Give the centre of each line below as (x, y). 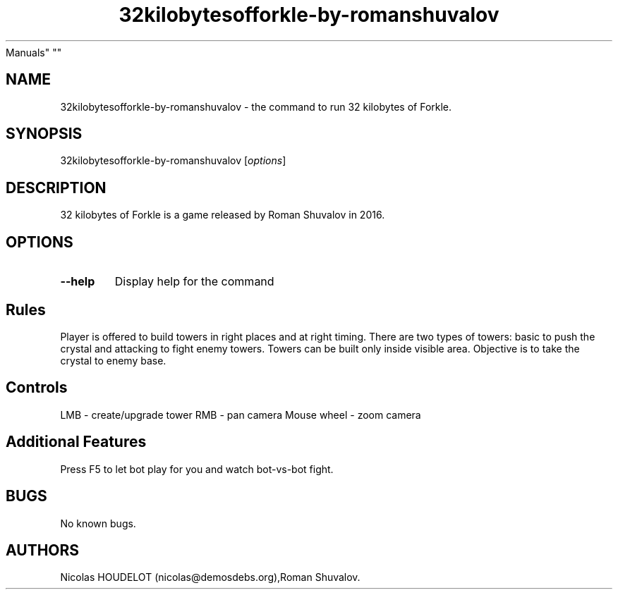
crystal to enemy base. (113, 360)
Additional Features (76, 442)
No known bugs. (98, 523)
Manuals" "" (34, 52)
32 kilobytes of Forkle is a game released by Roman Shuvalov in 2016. (223, 215)
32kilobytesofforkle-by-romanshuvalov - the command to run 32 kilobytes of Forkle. (256, 106)
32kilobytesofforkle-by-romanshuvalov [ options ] (173, 161)
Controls (37, 388)
